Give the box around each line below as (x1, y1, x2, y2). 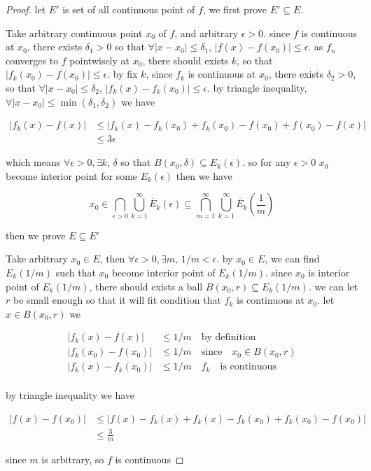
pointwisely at (69, 52, 130, 67)
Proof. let (6, 2, 46, 16)
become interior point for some (6, 168, 138, 183)
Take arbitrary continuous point (6, 25, 143, 40)
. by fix (107, 66, 138, 81)
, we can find (265, 251, 320, 266)
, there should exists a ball (89, 279, 203, 293)
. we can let (308, 279, 358, 293)
